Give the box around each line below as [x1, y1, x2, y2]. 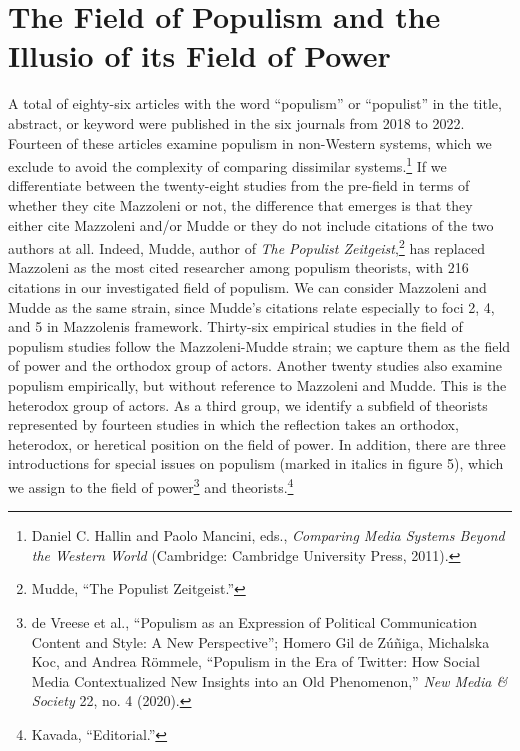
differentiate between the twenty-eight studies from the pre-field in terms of [8, 175, 470, 196]
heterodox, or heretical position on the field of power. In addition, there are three [8, 433, 506, 454]
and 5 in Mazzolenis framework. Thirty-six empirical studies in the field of [8, 316, 463, 337]
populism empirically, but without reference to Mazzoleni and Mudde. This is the [8, 374, 507, 395]
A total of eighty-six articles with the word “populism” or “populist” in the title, [8, 93, 502, 114]
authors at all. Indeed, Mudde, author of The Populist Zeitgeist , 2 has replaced [8, 235, 485, 258]
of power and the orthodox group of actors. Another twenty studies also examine [8, 355, 503, 376]
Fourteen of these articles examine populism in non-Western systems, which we [8, 132, 492, 153]
